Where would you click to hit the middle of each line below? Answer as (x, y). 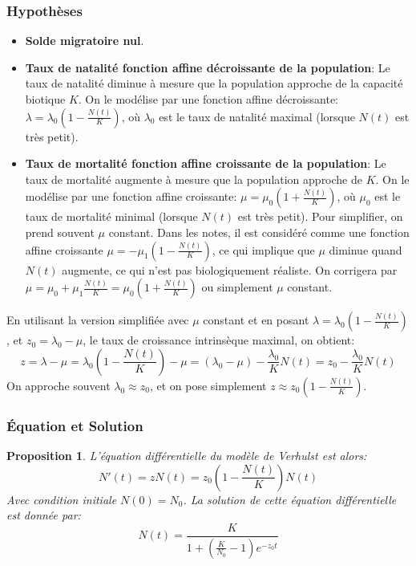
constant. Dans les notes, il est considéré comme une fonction (259, 232)
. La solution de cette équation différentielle (290, 499)
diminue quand (366, 249)
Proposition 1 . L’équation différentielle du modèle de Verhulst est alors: (187, 455)
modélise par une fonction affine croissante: (131, 196)
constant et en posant (256, 320)
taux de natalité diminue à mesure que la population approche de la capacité (214, 83)
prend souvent (60, 232)
